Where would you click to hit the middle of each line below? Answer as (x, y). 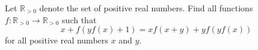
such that (79, 19)
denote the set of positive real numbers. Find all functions (146, 8)
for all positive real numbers (57, 40)
